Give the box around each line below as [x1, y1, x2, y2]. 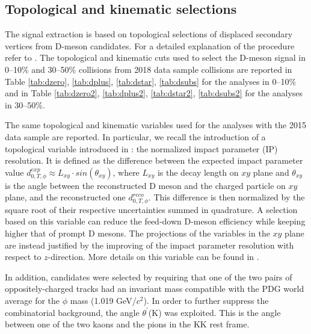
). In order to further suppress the [143, 294, 269, 306]
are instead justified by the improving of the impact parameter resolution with [5, 238, 294, 251]
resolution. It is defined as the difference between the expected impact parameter [5, 154, 303, 167]
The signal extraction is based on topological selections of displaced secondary [5, 28, 293, 40]
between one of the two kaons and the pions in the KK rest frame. [5, 318, 250, 330]
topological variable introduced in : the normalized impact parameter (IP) [5, 142, 278, 155]
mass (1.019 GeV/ [70, 294, 137, 306]
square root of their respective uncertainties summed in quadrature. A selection [5, 203, 298, 215]
